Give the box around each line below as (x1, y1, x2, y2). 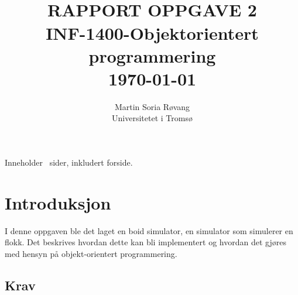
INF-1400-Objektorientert (46, 20, 259, 44)
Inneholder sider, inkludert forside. (5, 156, 133, 169)
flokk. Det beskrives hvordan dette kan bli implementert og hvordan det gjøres (5, 236, 286, 248)
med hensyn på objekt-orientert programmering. (5, 247, 177, 259)
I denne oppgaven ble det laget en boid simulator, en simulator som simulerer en (5, 224, 293, 236)
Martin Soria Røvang (114, 100, 190, 112)
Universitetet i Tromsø (112, 112, 193, 124)
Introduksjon (5, 190, 111, 214)
